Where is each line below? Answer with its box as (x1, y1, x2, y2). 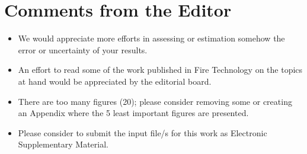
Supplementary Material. (18, 138, 108, 150)
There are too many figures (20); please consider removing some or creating (18, 95, 292, 107)
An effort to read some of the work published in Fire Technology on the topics (18, 63, 303, 76)
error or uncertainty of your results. (18, 43, 148, 56)
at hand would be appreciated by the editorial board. (18, 75, 212, 87)
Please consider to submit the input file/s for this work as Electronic (18, 126, 267, 139)
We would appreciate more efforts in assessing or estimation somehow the (18, 32, 285, 44)
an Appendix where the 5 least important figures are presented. (18, 107, 249, 119)
